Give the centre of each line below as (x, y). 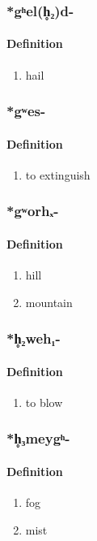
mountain (49, 302)
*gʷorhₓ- (33, 211)
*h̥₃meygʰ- (38, 438)
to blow (44, 402)
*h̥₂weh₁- (34, 338)
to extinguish (58, 174)
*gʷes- (26, 111)
